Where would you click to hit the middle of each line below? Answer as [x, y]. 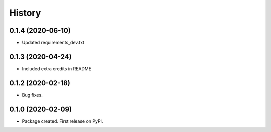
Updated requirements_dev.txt [53, 43]
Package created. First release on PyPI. [62, 121]
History [25, 13]
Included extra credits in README [57, 69]
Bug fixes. [32, 95]
